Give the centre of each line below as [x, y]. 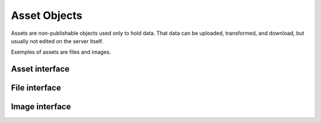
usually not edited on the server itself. [57, 41]
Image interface [41, 107]
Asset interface [40, 69]
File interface [36, 88]
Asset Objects [47, 15]
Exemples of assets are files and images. [61, 52]
